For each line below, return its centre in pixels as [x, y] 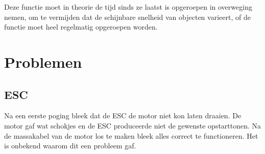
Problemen [43, 61]
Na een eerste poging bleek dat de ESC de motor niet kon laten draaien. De [123, 116]
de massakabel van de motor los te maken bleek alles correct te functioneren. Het [131, 135]
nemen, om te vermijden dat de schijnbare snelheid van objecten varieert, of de [127, 17]
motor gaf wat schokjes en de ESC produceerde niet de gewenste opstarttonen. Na [133, 125]
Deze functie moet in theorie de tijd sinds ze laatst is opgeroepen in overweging [128, 7]
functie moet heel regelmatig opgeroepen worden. [81, 27]
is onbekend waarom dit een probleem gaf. [70, 146]
